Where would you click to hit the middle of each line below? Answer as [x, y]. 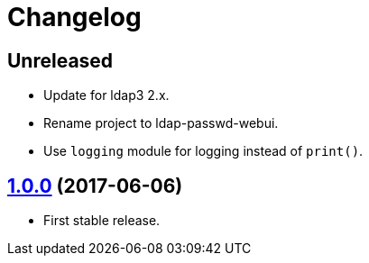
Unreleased [60, 60]
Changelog [74, 17]
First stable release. [102, 221]
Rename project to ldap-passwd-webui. [161, 123]
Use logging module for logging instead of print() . [203, 151]
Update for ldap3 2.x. [106, 95]
